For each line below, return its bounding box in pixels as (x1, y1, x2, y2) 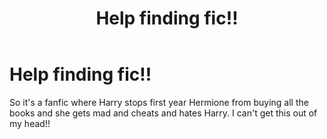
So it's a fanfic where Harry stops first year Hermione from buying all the (9, 96, 309, 108)
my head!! (9, 117, 51, 129)
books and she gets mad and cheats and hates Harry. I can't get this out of (9, 107, 318, 119)
